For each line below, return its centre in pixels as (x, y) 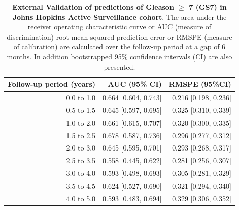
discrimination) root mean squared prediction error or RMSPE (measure (119, 36)
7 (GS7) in (208, 7)
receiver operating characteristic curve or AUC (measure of (119, 27)
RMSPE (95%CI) (200, 84)
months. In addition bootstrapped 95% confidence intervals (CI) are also (119, 56)
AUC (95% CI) (135, 84)
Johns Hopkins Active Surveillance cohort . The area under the (119, 17)
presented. (119, 66)
